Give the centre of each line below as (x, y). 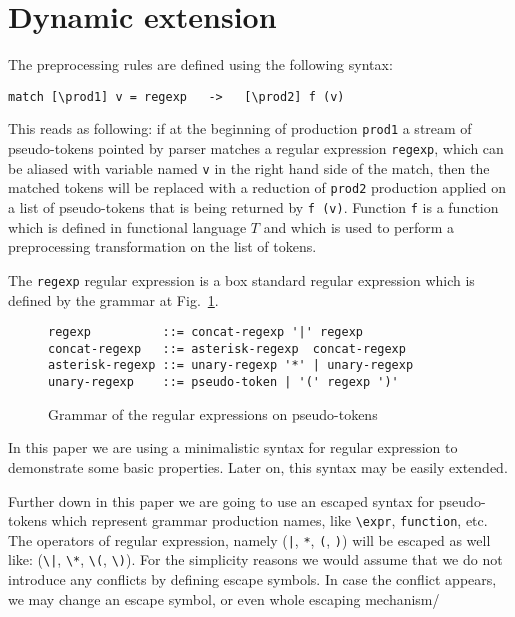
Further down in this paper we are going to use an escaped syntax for (221, 500)
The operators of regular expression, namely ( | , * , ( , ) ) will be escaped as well (249, 539)
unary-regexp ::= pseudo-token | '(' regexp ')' (223, 382)
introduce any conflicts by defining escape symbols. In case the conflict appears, (252, 579)
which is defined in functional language (127, 226)
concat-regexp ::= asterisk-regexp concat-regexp (227, 348)
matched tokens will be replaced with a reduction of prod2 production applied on (257, 187)
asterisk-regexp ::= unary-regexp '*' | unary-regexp (231, 365)
